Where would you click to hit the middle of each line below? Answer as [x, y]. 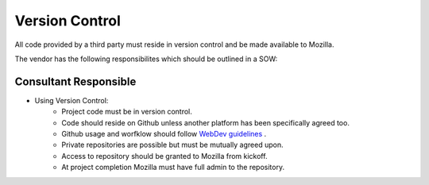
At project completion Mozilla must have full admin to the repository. [173, 168]
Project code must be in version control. [127, 112]
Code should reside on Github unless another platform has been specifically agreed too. [205, 122]
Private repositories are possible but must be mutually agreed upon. [172, 145]
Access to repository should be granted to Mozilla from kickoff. [164, 156]
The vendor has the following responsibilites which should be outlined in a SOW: [146, 59]
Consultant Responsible [75, 81]
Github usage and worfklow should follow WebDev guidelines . [164, 134]
